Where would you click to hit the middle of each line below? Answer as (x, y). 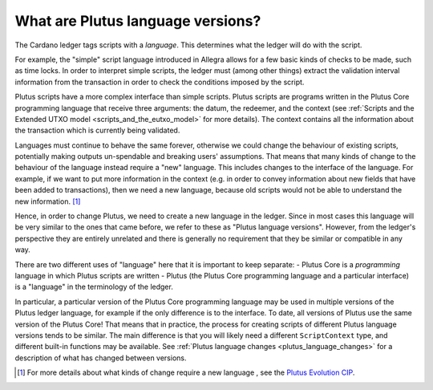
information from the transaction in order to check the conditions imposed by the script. (160, 82)
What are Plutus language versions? (138, 21)
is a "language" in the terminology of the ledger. (94, 287)
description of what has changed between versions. (101, 358)
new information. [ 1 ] (48, 201)
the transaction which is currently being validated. (97, 130)
